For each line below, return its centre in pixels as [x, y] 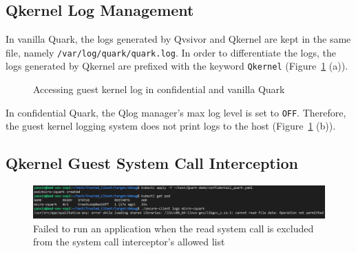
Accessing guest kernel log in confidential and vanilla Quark [159, 89]
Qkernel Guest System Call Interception [152, 163]
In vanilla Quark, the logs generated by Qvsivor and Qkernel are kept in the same [178, 39]
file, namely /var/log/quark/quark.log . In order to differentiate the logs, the [171, 52]
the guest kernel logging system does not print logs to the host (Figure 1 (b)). [171, 126]
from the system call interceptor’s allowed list [129, 242]
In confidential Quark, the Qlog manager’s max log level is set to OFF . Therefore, [176, 112]
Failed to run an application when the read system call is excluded [174, 228]
